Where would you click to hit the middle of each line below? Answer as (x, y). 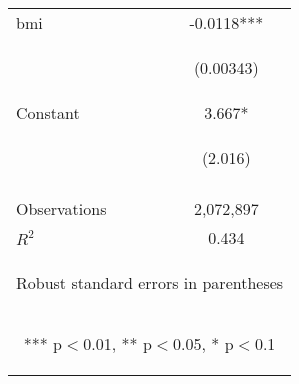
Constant (48, 112)
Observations (61, 208)
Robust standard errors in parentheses (150, 282)
